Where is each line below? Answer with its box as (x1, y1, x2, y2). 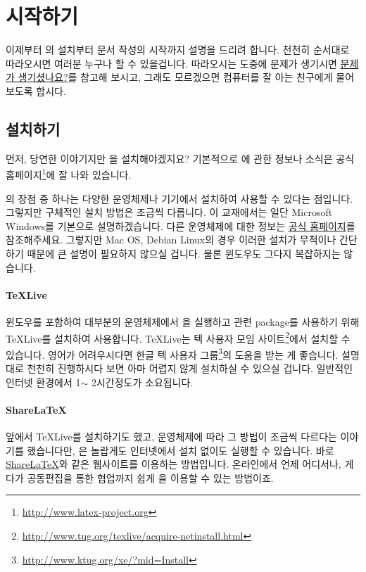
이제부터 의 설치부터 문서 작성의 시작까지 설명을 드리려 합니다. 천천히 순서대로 (6, 42, 350, 57)
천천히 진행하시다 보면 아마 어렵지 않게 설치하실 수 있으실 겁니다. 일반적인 (27, 361, 353, 375)
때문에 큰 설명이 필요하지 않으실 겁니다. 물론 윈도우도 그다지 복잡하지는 (27, 246, 341, 260)
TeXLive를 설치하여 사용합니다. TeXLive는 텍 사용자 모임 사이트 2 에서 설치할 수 (6, 329, 351, 345)
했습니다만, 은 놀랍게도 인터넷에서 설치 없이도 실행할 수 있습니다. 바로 (27, 443, 334, 457)
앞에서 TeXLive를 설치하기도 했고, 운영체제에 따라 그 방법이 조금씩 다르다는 (6, 428, 337, 443)
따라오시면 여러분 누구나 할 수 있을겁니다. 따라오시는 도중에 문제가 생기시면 (6, 56, 337, 70)
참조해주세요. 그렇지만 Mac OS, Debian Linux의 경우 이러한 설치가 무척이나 (6, 232, 336, 247)
